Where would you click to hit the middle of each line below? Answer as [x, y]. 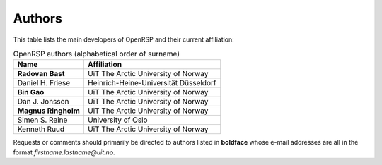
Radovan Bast [41, 74]
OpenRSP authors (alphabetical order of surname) [97, 54]
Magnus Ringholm [49, 111]
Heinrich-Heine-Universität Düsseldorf [152, 83]
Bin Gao [31, 92]
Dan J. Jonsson [44, 102]
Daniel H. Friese [44, 83]
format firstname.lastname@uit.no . [64, 152]
